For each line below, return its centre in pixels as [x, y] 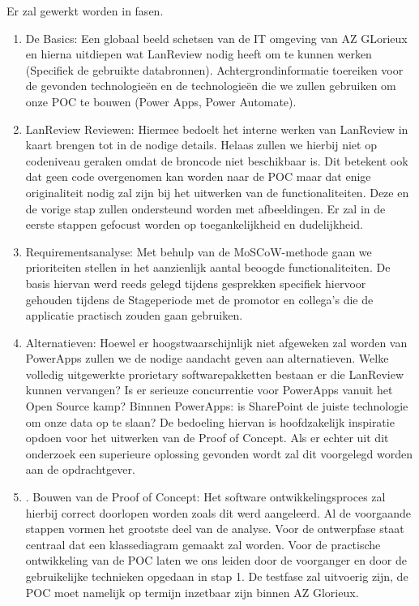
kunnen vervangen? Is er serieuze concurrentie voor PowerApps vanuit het [209, 390]
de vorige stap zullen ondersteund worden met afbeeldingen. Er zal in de [205, 208]
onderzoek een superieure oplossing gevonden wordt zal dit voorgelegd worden [219, 453]
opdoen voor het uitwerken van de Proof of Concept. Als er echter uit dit [207, 438]
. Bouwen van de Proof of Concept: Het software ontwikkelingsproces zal [205, 497]
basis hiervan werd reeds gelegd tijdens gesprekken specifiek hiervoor [196, 283]
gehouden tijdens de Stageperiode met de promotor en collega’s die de [199, 299]
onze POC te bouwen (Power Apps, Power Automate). [161, 101]
